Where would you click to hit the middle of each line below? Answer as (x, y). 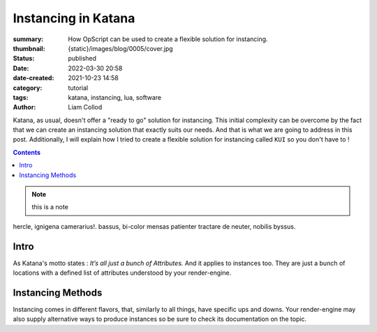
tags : (21, 97)
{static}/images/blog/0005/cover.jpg (121, 48)
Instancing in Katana (74, 18)
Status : (24, 59)
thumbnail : (29, 48)
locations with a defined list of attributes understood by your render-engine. (122, 273)
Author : (24, 107)
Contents (27, 152)
